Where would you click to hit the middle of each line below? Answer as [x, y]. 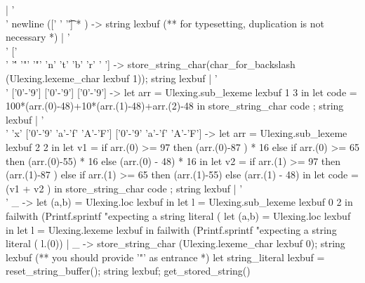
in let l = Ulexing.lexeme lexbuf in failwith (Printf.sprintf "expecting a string [171, 229]
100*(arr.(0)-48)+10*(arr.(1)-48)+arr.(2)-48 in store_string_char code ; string [175, 106]
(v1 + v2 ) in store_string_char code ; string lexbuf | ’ [124, 188]
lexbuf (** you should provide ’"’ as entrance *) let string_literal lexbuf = [165, 257]
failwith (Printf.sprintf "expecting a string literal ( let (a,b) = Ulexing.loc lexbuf [178, 215]
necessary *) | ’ [38, 37]
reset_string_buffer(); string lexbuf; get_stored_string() [128, 271]
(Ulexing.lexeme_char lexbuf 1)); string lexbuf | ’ [112, 78]
